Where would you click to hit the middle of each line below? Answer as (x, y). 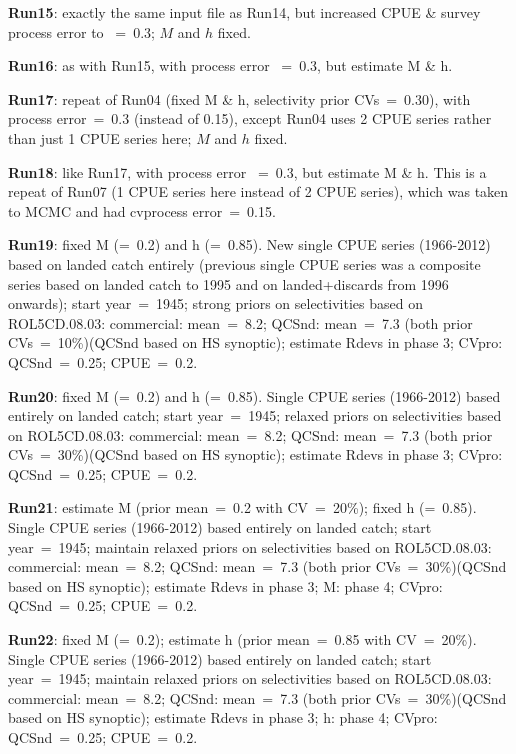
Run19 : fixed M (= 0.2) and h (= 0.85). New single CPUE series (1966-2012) (249, 244)
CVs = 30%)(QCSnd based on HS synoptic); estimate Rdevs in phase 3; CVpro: (255, 454)
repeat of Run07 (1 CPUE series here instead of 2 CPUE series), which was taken (258, 191)
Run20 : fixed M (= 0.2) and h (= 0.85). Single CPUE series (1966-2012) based (254, 395)
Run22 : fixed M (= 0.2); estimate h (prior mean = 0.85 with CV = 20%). (242, 639)
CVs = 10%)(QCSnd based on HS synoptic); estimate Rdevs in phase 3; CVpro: (255, 342)
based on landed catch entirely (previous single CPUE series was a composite (244, 263)
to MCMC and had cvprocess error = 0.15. (142, 210)
